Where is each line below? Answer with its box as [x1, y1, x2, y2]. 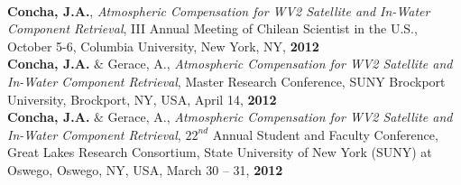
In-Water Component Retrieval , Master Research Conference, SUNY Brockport [7, 71, 446, 90]
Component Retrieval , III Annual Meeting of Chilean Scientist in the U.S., [7, 19, 418, 38]
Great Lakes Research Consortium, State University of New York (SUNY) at [7, 143, 432, 162]
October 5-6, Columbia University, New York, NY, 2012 [7, 36, 319, 55]
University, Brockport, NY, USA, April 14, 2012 [7, 89, 277, 108]
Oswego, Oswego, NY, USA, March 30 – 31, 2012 [7, 160, 283, 179]
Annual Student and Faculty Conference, [212, 125, 438, 143]
